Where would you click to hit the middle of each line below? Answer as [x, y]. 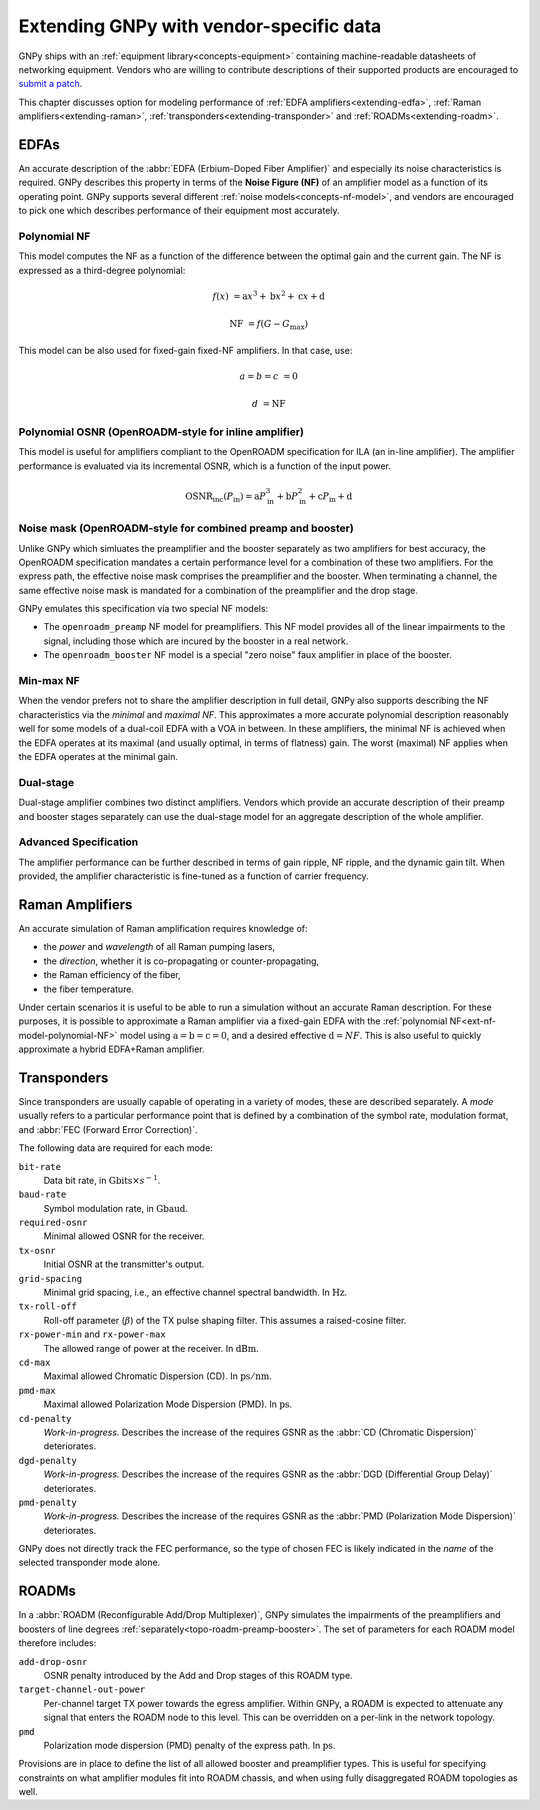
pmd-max [37, 1390]
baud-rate [42, 1194]
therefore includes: [57, 1643]
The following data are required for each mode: [116, 1148]
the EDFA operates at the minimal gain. [98, 756]
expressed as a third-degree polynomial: [102, 270]
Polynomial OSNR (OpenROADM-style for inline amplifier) [161, 432]
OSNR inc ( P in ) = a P [226, 497]
